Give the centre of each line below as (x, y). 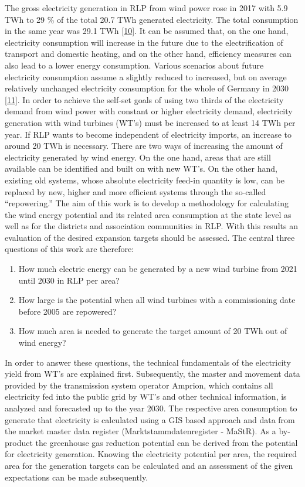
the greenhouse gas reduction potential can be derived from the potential (167, 442)
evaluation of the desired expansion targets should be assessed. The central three (150, 237)
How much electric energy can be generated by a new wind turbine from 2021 (158, 269)
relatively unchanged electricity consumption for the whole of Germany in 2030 (147, 88)
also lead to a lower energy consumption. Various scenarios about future (134, 65)
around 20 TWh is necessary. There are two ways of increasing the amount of (144, 146)
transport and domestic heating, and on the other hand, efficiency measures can (148, 54)
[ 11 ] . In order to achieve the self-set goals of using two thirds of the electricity (144, 99)
